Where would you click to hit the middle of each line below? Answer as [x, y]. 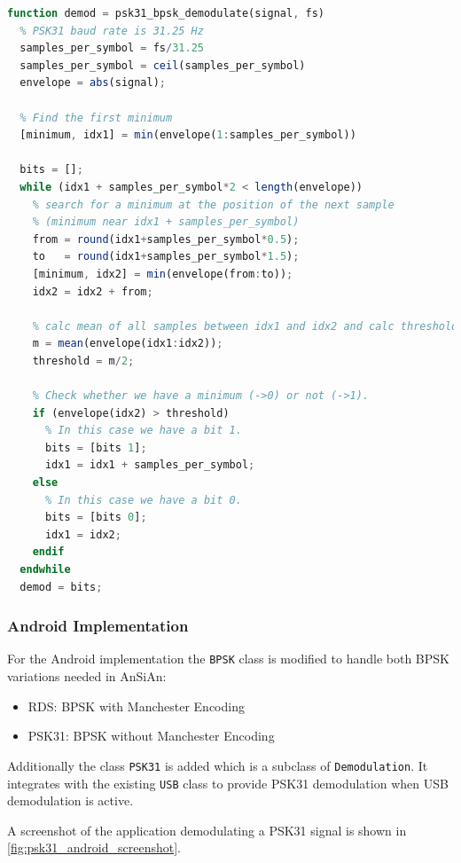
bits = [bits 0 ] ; [96, 518]
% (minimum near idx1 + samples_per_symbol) [166, 222]
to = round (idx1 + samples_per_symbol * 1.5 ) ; [166, 257]
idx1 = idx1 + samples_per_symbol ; [150, 465]
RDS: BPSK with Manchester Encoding [136, 706]
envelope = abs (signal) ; [93, 83]
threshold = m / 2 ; [83, 361]
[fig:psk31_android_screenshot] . [94, 847]
